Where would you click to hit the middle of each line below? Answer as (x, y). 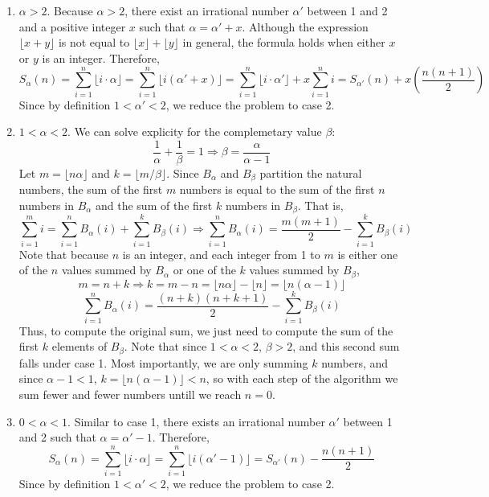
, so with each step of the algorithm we (302, 378)
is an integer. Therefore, (101, 58)
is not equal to (94, 42)
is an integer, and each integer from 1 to (221, 254)
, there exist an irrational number (207, 10)
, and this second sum (346, 346)
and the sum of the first (154, 205)
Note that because (64, 254)
